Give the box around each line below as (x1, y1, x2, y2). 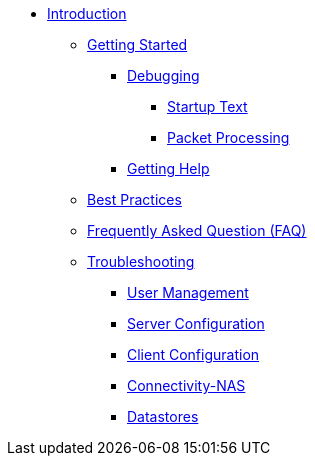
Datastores (127, 408, 199, 425)
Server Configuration (127, 315, 265, 332)
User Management (127, 284, 249, 301)
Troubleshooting (87, 253, 195, 270)
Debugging (127, 67, 200, 84)
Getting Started (87, 36, 188, 53)
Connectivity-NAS (127, 377, 246, 394)
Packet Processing (167, 129, 290, 146)
